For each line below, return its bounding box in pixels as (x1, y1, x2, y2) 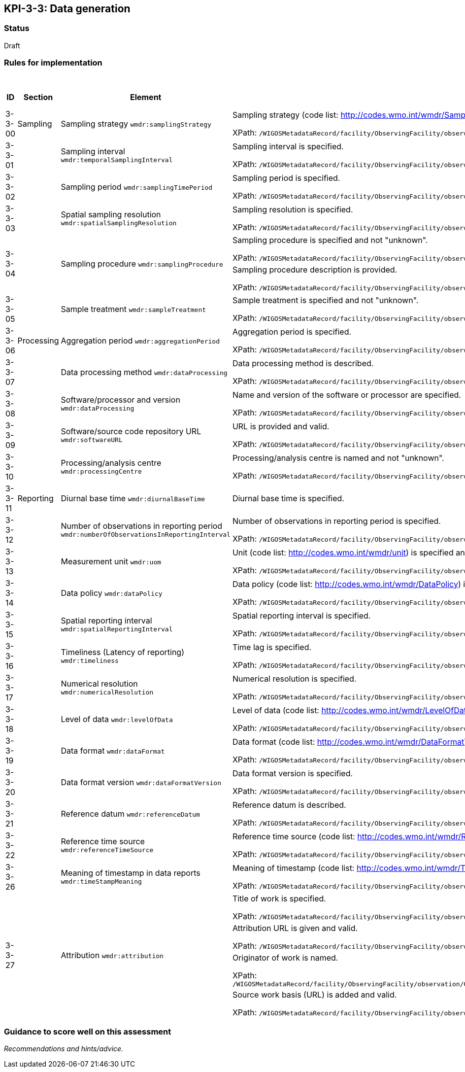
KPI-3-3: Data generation (4, 2, 131, 15)
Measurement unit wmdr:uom (61, 556, 162, 566)
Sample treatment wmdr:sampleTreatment (61, 304, 206, 314)
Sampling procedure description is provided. (232, 264, 398, 275)
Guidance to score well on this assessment (4, 1026, 171, 1037)
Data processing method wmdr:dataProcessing (61, 367, 228, 377)
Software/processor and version (61, 395, 180, 405)
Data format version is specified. (232, 768, 353, 778)
